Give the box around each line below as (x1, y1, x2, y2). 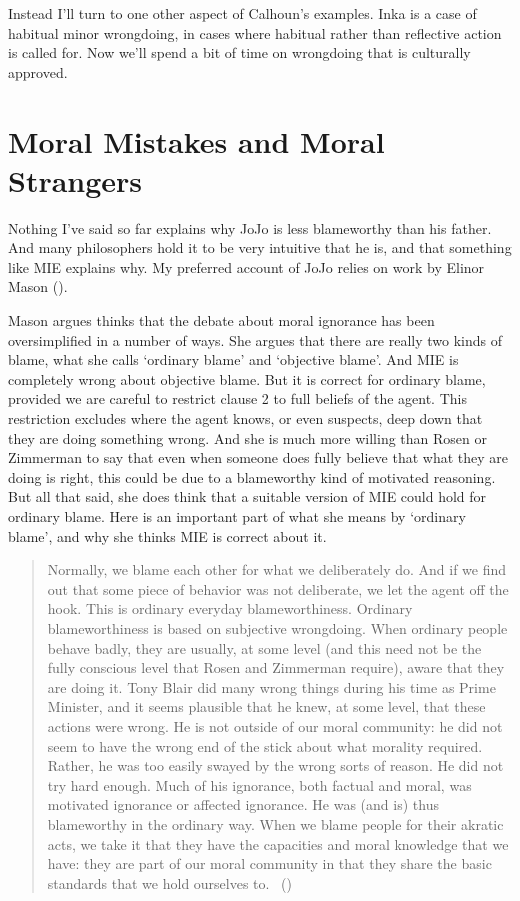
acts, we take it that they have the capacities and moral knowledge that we (47, 833, 509, 854)
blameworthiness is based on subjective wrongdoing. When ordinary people (47, 617, 508, 638)
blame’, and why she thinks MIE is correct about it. (8, 525, 327, 546)
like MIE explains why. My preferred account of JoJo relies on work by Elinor (8, 256, 485, 277)
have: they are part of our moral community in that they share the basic (47, 853, 492, 874)
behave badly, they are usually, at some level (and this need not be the (47, 637, 482, 658)
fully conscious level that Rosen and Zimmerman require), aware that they (47, 657, 505, 678)
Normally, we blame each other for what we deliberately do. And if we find (47, 559, 507, 580)
